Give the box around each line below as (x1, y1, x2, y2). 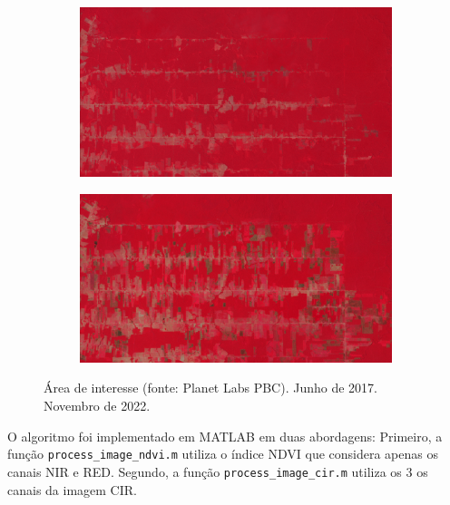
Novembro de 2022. (44, 396, 151, 414)
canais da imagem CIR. (7, 480, 137, 499)
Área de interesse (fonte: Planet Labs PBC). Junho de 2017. (44, 378, 377, 397)
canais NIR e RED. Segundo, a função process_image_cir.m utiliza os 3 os (7, 461, 428, 481)
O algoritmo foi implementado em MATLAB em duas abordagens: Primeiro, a (7, 426, 443, 445)
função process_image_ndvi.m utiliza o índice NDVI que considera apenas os (7, 444, 438, 463)
